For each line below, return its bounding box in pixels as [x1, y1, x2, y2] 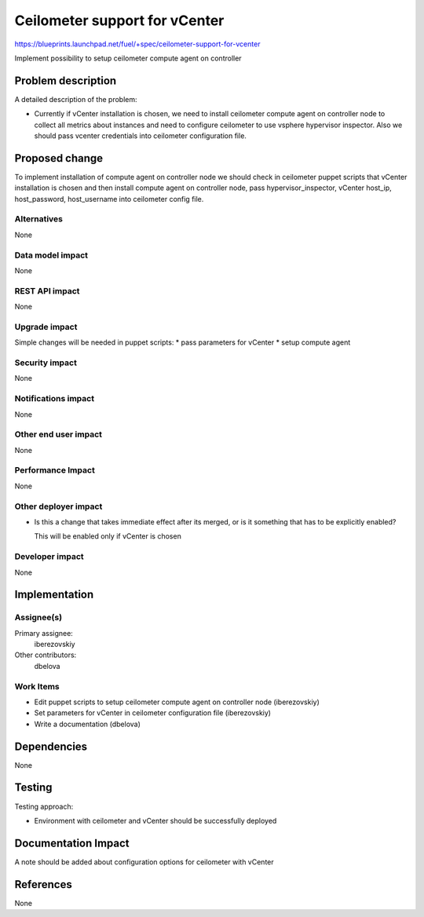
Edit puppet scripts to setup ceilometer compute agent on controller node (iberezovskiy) [34, 697, 320, 707]
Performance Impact [14, 465, 96, 476]
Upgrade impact [14, 321, 78, 332]
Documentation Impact [14, 836, 130, 849]
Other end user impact [14, 429, 102, 440]
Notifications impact [14, 393, 94, 404]
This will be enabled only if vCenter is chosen [34, 532, 182, 541]
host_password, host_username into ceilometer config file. [14, 194, 204, 203]
